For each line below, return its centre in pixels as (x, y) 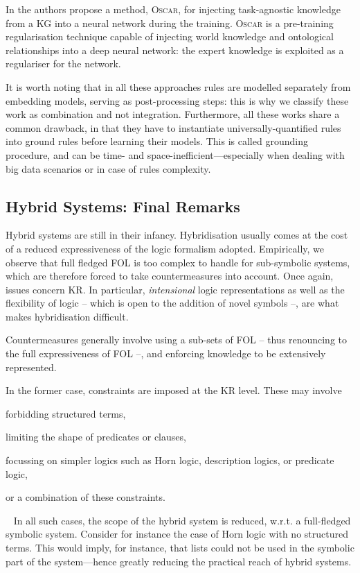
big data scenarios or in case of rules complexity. (108, 168)
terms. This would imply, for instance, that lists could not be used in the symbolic (180, 548)
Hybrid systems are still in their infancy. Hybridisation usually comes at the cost (177, 235)
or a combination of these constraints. (85, 497)
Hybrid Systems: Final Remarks (123, 206)
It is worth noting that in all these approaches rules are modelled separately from (178, 86)
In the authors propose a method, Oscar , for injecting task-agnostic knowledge (173, 9)
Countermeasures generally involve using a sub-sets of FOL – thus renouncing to (177, 340)
